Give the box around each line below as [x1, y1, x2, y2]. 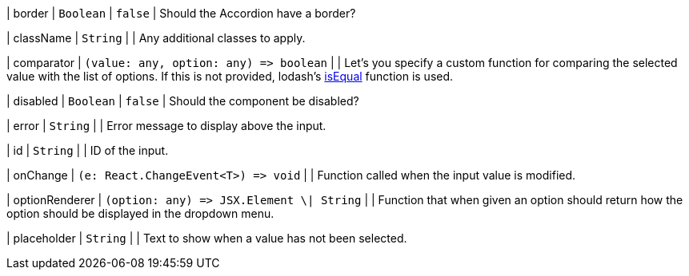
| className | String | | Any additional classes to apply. [6, 31, 306, 45]
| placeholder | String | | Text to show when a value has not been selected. [6, 231, 407, 245]
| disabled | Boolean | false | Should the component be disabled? [6, 94, 359, 108]
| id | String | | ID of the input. [6, 144, 169, 157]
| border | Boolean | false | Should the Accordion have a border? [6, 6, 356, 20]
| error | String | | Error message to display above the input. [6, 119, 326, 132]
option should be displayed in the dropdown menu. [6, 207, 274, 220]
